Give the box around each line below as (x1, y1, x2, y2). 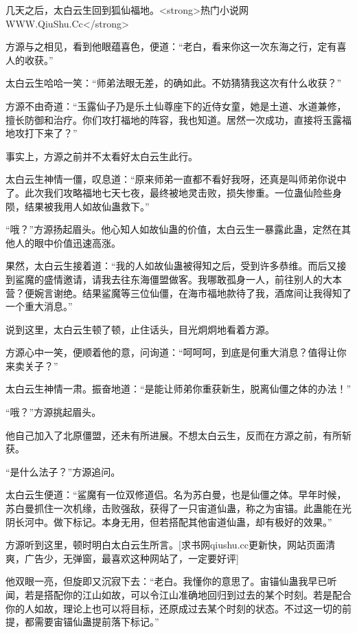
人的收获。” (5, 52, 54, 67)
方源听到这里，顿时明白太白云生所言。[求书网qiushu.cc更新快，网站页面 (5, 537, 325, 552)
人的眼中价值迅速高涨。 (14, 235, 121, 249)
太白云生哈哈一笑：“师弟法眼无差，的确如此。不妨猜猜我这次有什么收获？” (5, 76, 342, 90)
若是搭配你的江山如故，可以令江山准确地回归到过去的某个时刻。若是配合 (24, 588, 352, 601)
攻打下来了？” (14, 126, 78, 140)
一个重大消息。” (5, 299, 73, 313)
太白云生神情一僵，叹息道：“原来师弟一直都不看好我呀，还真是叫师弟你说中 (5, 172, 347, 186)
